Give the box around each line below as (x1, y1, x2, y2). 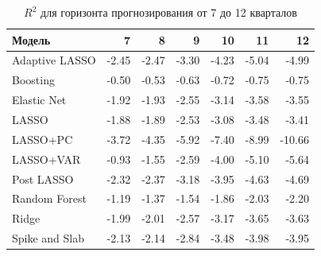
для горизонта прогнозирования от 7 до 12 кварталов (41, 4, 297, 20)
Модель (12, 31, 51, 48)
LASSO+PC (12, 130, 73, 147)
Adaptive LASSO (12, 52, 96, 68)
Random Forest (12, 190, 87, 207)
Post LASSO (12, 170, 74, 187)
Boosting (12, 72, 55, 88)
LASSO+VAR (12, 150, 81, 167)
